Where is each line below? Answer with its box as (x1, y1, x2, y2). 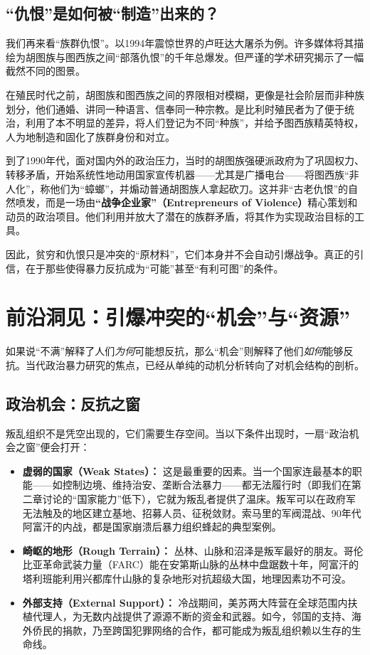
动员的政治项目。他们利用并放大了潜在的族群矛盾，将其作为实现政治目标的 (6, 208, 354, 223)
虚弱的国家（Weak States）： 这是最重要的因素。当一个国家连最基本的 (22, 463, 352, 478)
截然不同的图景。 (6, 63, 85, 78)
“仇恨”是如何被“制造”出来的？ (6, 2, 219, 24)
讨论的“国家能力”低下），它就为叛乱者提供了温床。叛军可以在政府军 (42, 491, 356, 506)
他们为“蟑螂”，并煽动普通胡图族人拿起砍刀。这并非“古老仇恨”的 (50, 181, 349, 196)
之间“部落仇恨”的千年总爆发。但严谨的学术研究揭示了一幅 (95, 49, 364, 64)
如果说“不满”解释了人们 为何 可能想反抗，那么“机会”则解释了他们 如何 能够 (6, 344, 344, 358)
